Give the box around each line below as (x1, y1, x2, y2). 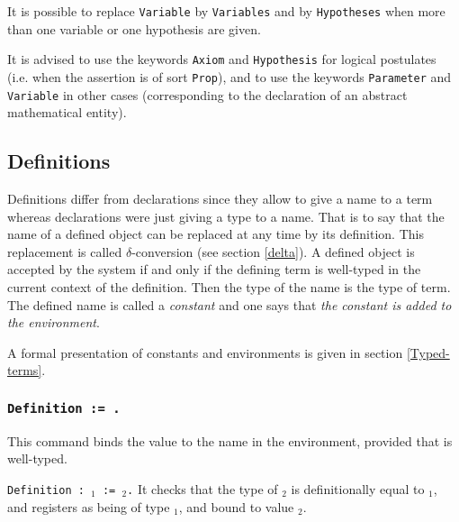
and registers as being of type (7, 497, 170, 516)
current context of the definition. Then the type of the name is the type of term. (7, 277, 451, 296)
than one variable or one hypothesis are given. (7, 19, 261, 38)
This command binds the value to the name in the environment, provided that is (7, 431, 453, 450)
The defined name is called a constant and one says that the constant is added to (7, 295, 452, 314)
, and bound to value (178, 497, 294, 516)
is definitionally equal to (291, 479, 425, 498)
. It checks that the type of (127, 479, 278, 498)
